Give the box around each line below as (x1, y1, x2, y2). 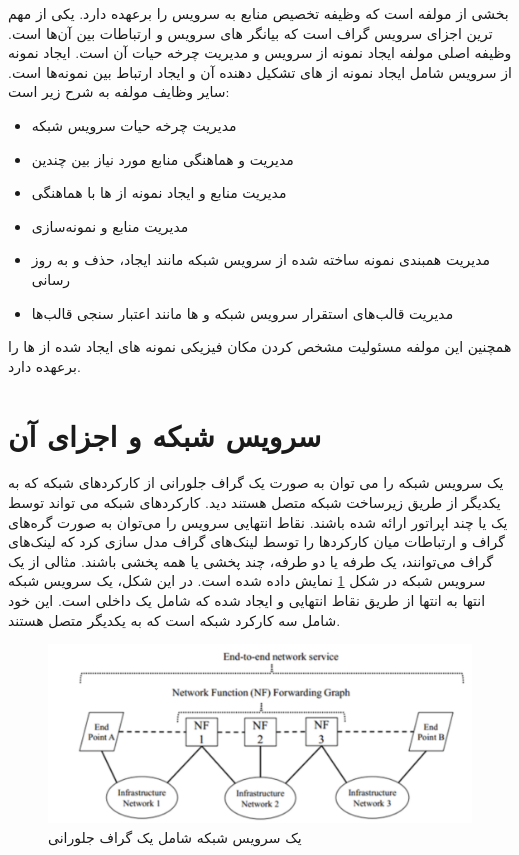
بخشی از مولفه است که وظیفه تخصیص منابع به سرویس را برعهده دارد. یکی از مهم (8, 3, 509, 23)
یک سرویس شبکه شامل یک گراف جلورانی (48, 826, 302, 847)
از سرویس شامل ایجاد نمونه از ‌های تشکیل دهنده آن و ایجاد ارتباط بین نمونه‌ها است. (8, 61, 512, 82)
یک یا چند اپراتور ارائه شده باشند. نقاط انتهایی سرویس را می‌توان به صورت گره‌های (8, 511, 508, 532)
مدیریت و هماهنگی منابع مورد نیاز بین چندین (31, 148, 294, 169)
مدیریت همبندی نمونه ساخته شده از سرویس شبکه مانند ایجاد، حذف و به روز (31, 249, 491, 270)
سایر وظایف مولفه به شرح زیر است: (8, 81, 230, 102)
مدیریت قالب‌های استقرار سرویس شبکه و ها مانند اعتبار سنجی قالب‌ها (31, 302, 454, 323)
